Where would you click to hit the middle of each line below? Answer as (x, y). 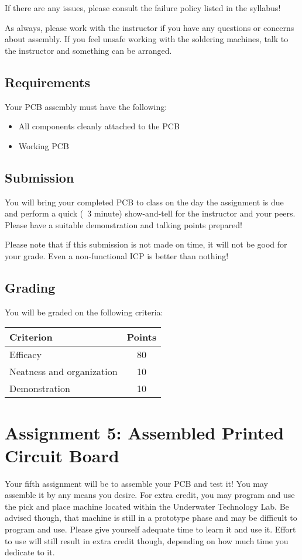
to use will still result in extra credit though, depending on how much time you (147, 540)
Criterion (31, 337)
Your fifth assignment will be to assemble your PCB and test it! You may (137, 483)
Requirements (47, 82)
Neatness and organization (64, 372)
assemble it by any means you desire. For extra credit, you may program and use (150, 495)
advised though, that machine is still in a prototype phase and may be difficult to (151, 518)
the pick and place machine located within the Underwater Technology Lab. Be (147, 506)
